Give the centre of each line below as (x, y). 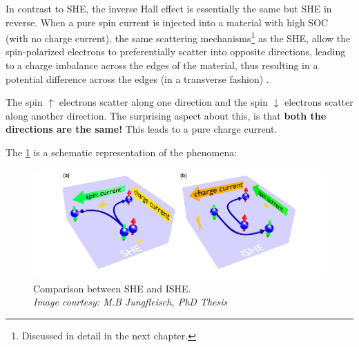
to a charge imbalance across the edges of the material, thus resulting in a (162, 65)
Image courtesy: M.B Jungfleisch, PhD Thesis (130, 302)
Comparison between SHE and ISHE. (112, 288)
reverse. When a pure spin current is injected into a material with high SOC (167, 22)
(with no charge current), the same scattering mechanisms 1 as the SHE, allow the (178, 37)
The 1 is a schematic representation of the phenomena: (122, 152)
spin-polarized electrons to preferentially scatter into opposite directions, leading (176, 51)
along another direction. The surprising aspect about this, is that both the (166, 115)
